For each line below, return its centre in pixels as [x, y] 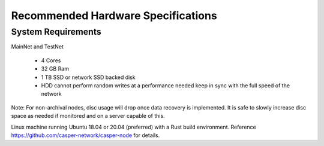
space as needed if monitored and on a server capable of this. [88, 116]
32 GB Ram [55, 69]
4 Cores [51, 60]
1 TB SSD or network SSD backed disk [88, 77]
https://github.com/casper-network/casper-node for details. [85, 135]
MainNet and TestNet [37, 47]
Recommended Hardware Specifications [114, 16]
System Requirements [56, 32]
